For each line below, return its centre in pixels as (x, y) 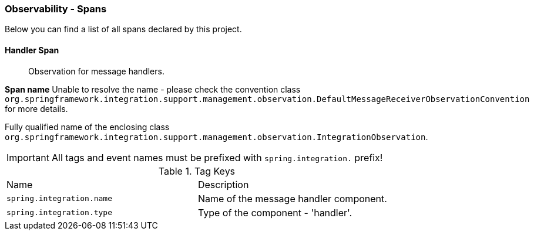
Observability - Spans (56, 9)
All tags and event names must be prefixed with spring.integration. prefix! (217, 157)
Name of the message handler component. (292, 198)
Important (28, 157)
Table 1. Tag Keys (197, 171)
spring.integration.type (60, 213)
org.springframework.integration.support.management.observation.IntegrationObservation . (216, 137)
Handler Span (32, 50)
